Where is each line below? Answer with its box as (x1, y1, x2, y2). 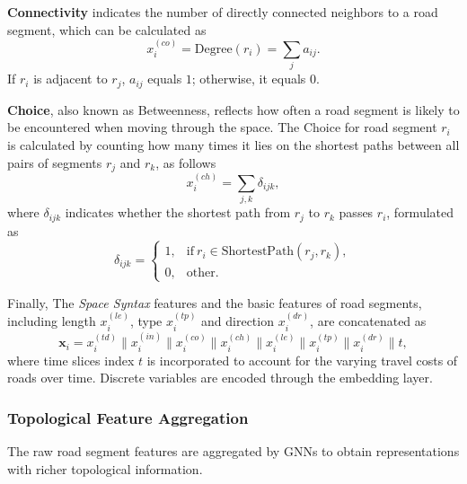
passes (339, 203, 374, 222)
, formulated (386, 203, 454, 222)
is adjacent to (33, 69, 108, 88)
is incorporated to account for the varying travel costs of (146, 350, 458, 369)
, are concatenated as (310, 312, 427, 330)
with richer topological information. (7, 459, 203, 478)
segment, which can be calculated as (7, 20, 207, 39)
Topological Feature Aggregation (7, 406, 249, 428)
